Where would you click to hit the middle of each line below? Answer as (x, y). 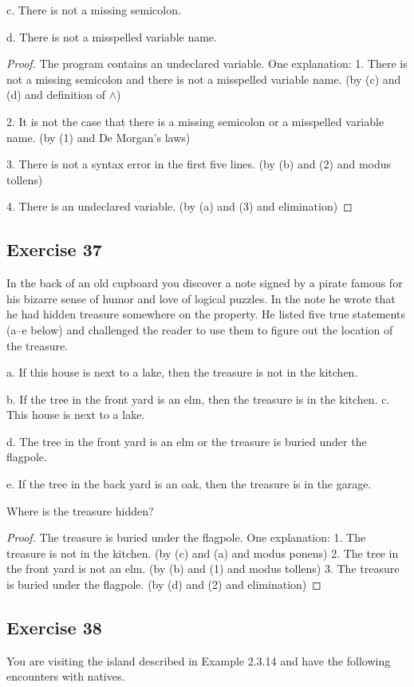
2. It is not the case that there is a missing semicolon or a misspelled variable (195, 121)
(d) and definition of (56, 95)
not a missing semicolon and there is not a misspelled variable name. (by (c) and (204, 79)
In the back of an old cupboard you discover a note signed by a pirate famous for (205, 283)
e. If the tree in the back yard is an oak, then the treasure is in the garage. (189, 484)
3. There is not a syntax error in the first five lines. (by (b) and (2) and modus (199, 164)
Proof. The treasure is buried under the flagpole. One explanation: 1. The (186, 537)
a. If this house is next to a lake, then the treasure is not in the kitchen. (182, 372)
